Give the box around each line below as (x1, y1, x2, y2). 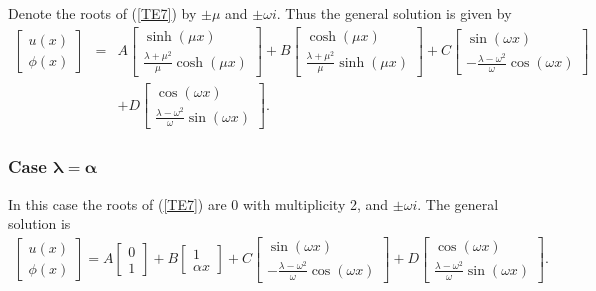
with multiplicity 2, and (243, 193, 389, 214)
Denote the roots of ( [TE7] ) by (8, 3, 197, 23)
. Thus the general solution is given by (276, 3, 512, 23)
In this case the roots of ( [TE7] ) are (8, 193, 227, 214)
